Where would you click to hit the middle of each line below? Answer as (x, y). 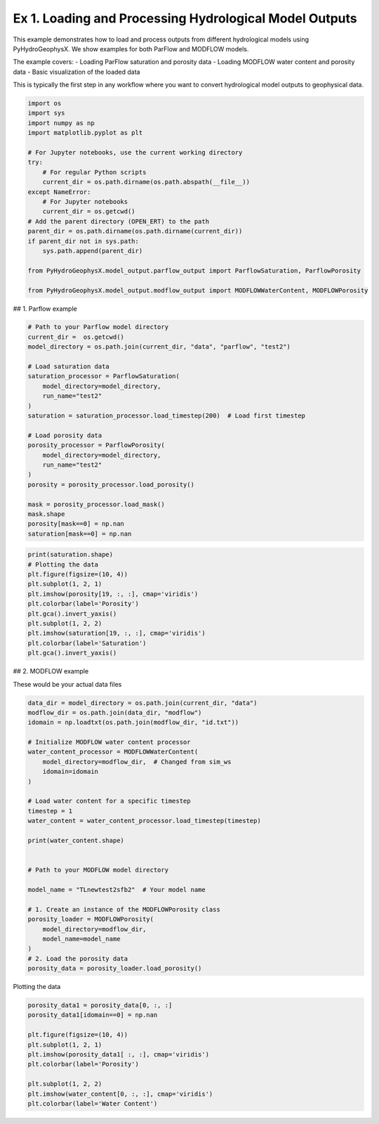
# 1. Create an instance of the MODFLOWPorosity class (124, 909)
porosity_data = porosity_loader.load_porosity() (115, 969)
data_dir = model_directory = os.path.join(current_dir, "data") (142, 703)
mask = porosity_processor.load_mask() (96, 504)
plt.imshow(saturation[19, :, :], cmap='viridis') (117, 633)
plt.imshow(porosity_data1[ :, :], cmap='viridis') (119, 1054)
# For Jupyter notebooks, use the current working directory (135, 153)
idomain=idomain (70, 772)
